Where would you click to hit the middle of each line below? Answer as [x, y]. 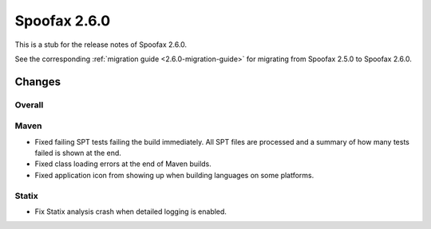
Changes [38, 82]
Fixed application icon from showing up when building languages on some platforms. [174, 175]
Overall [29, 105]
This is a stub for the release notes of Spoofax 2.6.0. [101, 45]
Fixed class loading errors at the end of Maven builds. [123, 164]
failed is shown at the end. [78, 153]
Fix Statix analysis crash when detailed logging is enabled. [131, 212]
